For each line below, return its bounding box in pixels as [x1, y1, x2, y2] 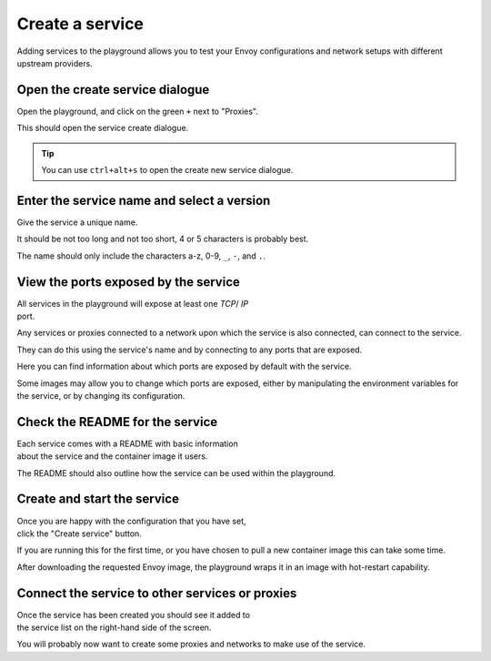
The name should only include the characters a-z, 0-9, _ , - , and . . [16, 250, 266, 261]
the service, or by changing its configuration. [16, 390, 185, 401]
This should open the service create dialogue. [16, 123, 189, 134]
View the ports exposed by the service [16, 274, 241, 290]
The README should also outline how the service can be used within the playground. [16, 467, 336, 478]
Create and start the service [16, 492, 179, 507]
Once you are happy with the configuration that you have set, [16, 515, 246, 526]
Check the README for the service [16, 414, 218, 430]
